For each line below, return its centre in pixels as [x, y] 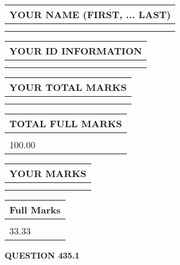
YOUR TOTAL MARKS [68, 87]
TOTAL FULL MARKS [66, 123]
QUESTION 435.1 [42, 255]
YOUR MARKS [48, 173]
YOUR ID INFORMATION [76, 51]
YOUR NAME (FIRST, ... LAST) [90, 14]
